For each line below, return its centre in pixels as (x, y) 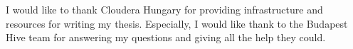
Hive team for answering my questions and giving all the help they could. (166, 37)
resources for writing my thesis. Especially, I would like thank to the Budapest (177, 23)
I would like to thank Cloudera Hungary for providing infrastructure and (164, 10)
